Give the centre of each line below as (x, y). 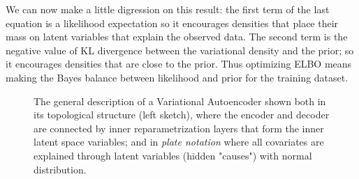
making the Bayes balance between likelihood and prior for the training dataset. (177, 77)
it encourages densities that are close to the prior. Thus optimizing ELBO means (179, 64)
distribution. (60, 169)
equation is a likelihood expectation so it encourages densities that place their (172, 23)
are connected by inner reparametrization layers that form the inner (179, 128)
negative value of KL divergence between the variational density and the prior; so (180, 50)
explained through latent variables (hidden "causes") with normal (173, 155)
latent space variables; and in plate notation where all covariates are (179, 142)
